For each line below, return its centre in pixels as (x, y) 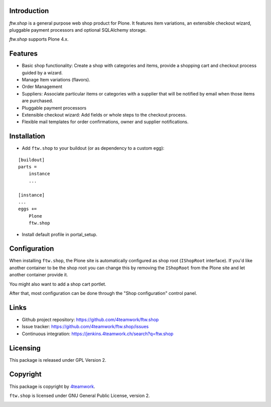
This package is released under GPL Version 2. (58, 360)
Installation (27, 136)
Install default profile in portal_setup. (60, 234)
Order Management (42, 87)
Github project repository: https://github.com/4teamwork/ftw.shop (90, 320)
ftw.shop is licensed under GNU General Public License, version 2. (80, 395)
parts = (28, 167)
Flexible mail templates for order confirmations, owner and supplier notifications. (105, 122)
